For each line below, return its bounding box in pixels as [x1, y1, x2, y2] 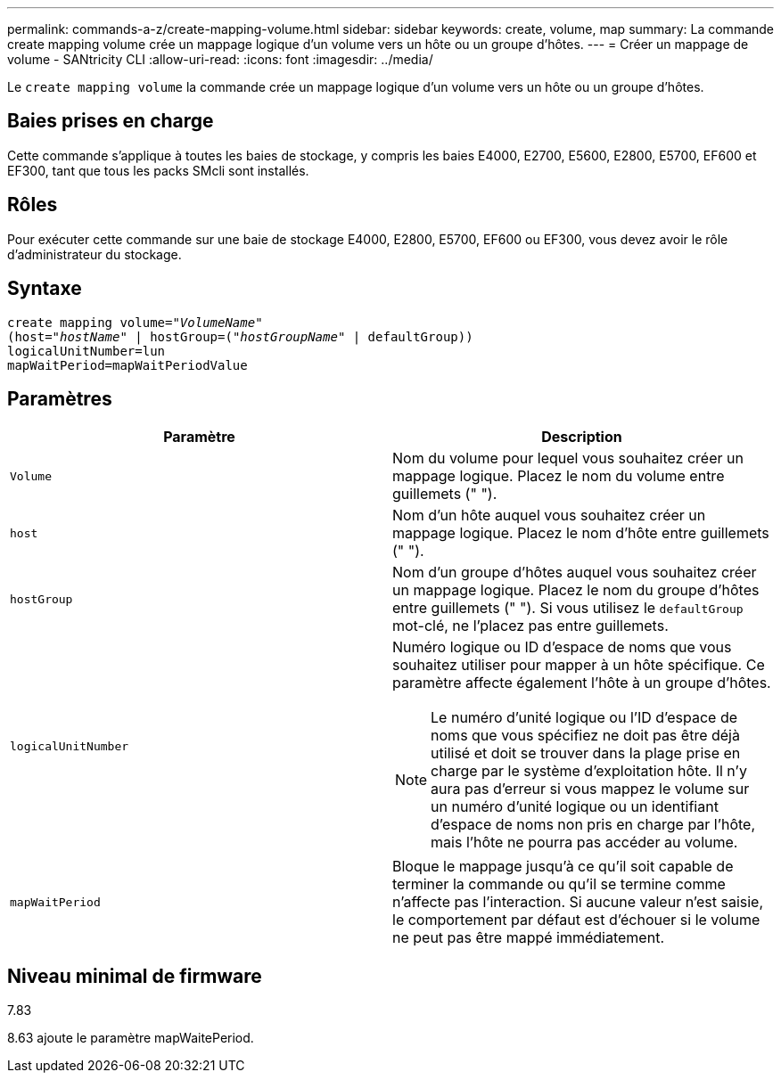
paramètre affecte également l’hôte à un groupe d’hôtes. [392, 674, 771, 692]
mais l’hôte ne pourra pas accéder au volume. [431, 833, 738, 852]
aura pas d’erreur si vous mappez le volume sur [431, 780, 750, 798]
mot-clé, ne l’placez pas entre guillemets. [392, 617, 669, 635]
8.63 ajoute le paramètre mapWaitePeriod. [7, 1030, 254, 1046]
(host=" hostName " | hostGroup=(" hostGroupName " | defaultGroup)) [7, 329, 473, 344]
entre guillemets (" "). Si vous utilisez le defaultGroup [392, 599, 744, 618]
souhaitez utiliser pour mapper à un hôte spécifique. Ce [392, 656, 765, 675]
